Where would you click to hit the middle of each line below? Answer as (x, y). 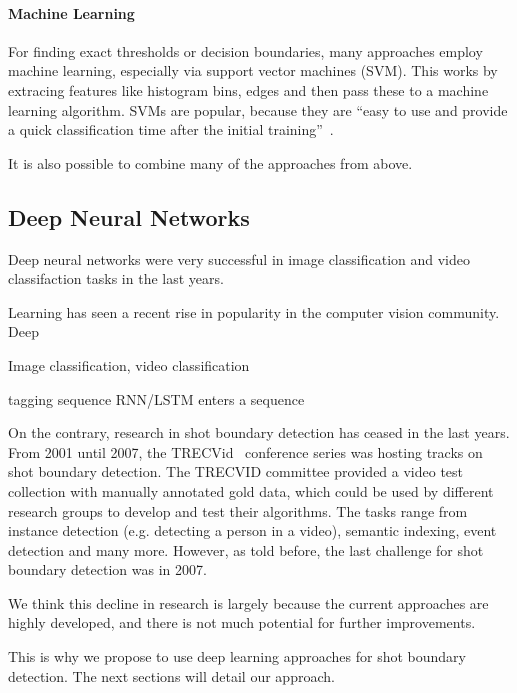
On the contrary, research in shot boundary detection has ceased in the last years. (259, 432)
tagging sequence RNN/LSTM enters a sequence (156, 398)
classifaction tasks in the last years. (116, 278)
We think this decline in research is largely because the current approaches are (248, 602)
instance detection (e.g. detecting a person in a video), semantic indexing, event (252, 530)
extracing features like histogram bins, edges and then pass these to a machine (248, 89)
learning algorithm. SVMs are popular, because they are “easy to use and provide (258, 109)
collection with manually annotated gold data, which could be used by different (251, 490)
